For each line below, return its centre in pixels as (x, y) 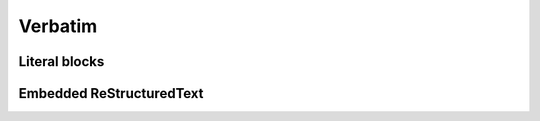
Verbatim (58, 26)
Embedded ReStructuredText (111, 93)
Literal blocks (61, 61)
